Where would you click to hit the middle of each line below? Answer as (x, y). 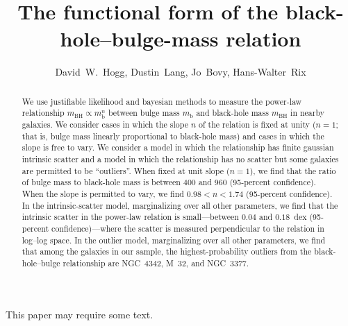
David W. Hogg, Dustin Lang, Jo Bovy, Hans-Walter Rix (181, 72)
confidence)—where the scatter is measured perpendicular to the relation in (188, 228)
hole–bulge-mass (139, 38)
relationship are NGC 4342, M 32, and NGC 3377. (156, 263)
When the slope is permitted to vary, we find (103, 193)
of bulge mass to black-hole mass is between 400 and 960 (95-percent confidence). (169, 182)
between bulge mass (144, 113)
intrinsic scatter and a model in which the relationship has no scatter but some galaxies (180, 158)
